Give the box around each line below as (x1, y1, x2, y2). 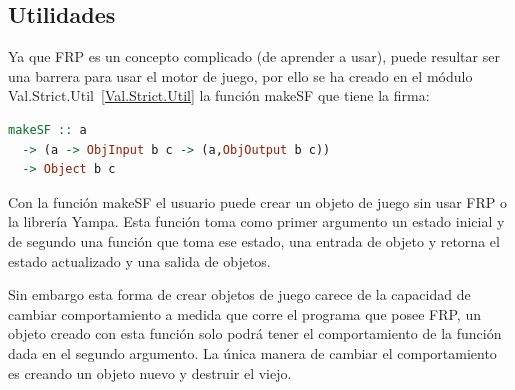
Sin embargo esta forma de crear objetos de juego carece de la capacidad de (8, 284, 471, 305)
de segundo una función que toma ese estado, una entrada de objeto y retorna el (8, 230, 500, 251)
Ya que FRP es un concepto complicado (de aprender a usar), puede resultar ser (8, 46, 500, 67)
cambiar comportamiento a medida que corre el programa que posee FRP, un (8, 303, 481, 324)
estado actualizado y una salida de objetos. (8, 250, 271, 271)
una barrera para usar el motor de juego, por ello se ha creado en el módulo (8, 65, 473, 86)
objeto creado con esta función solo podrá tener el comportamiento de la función (8, 323, 502, 344)
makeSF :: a (8, 122, 87, 137)
